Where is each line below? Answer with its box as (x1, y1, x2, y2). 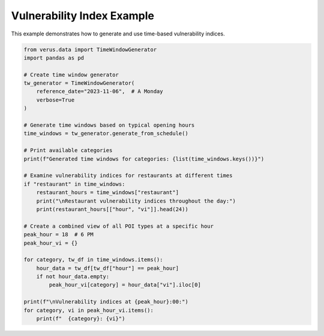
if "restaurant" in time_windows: (23, 180, 125, 188)
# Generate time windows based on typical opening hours (23, 122, 195, 129)
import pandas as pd (23, 54, 84, 61)
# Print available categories (23, 147, 113, 154)
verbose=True (36, 96, 75, 103)
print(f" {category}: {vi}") (36, 316, 125, 322)
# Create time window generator (23, 71, 119, 78)
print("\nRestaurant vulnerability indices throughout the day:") (36, 197, 236, 204)
